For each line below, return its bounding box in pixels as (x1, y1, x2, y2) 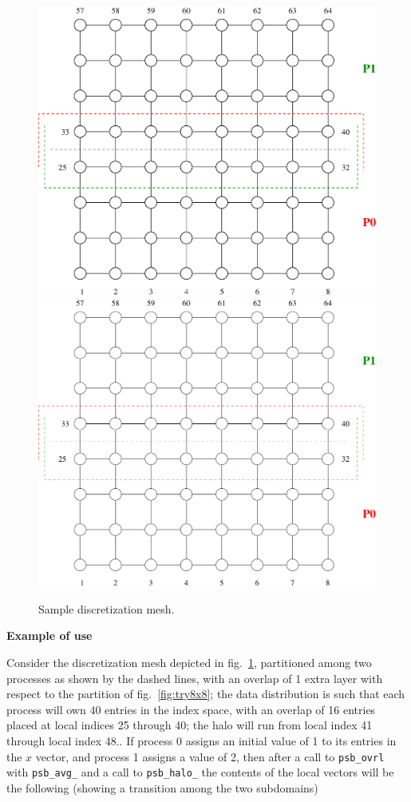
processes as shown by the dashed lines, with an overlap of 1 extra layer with (6, 669, 383, 686)
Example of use (6, 627, 93, 644)
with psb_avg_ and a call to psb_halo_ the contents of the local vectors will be (6, 764, 394, 780)
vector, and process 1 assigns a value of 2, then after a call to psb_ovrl (35, 748, 385, 764)
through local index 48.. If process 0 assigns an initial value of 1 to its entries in (6, 732, 397, 748)
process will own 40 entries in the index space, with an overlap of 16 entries (6, 701, 376, 717)
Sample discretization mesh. (38, 600, 175, 617)
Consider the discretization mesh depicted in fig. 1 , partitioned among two (6, 654, 372, 671)
